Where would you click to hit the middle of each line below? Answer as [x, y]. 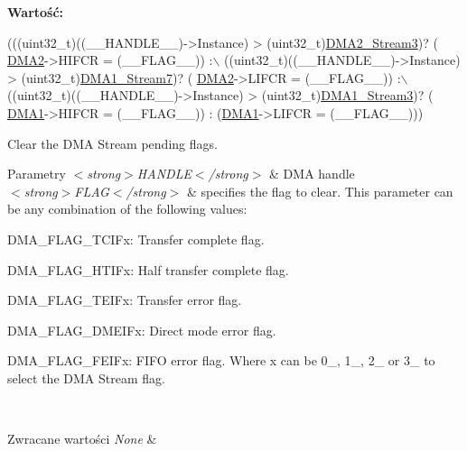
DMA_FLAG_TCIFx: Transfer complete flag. [136, 239]
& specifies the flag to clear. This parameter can [320, 191]
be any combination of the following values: [127, 209]
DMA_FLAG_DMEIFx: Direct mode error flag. [142, 330]
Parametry [37, 174]
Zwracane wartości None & [82, 439]
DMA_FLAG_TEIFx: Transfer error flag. [125, 300]
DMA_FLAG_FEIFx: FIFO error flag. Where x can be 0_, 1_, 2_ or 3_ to [221, 360]
